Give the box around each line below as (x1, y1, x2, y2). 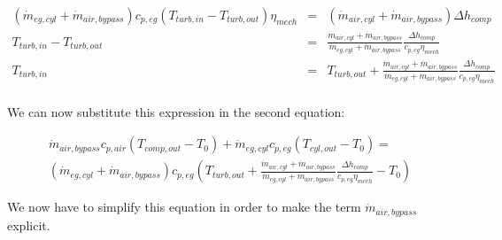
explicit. (7, 215, 50, 234)
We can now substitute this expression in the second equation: (7, 102, 345, 120)
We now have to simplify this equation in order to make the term (7, 197, 361, 216)
